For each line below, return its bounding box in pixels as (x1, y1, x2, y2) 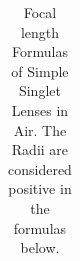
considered (8, 158, 72, 179)
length (20, 21, 59, 42)
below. (20, 237, 60, 258)
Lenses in (11, 99, 69, 120)
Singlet (18, 80, 61, 101)
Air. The (13, 119, 67, 140)
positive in (8, 178, 72, 199)
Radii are (11, 139, 69, 160)
